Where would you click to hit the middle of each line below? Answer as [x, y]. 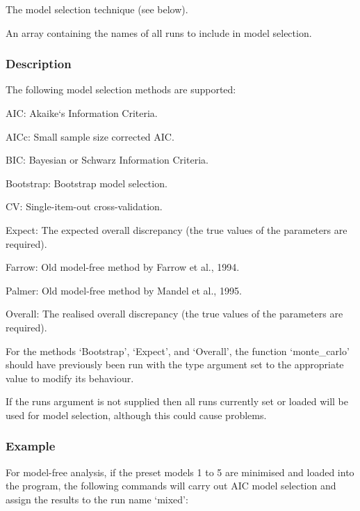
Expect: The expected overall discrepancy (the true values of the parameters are [177, 229]
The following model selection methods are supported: [121, 89]
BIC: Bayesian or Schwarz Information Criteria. [107, 160]
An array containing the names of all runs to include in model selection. [159, 32]
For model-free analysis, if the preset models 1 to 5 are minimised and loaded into [180, 472]
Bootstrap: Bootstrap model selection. [87, 183]
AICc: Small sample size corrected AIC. [90, 136]
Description [39, 64]
